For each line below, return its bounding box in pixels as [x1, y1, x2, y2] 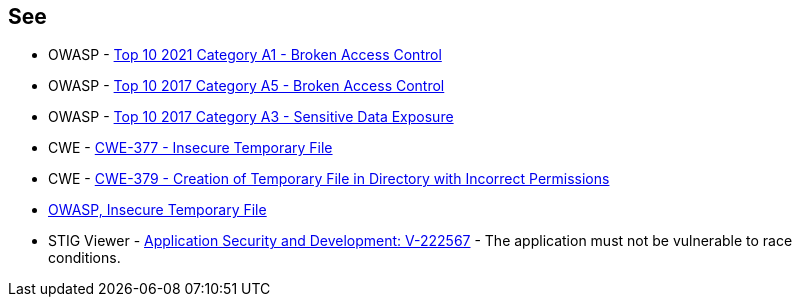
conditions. [48, 249, 121, 267]
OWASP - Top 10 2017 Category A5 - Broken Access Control [48, 77, 445, 95]
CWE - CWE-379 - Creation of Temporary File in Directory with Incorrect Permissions [48, 170, 610, 188]
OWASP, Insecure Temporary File [48, 201, 267, 219]
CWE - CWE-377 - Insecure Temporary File [48, 139, 333, 157]
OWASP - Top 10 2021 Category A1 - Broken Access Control [48, 46, 442, 64]
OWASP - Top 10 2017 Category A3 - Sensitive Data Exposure [48, 108, 454, 126]
